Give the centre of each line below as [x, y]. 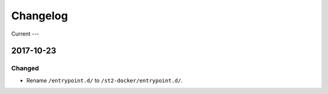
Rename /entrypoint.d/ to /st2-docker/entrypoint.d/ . [104, 80]
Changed [25, 68]
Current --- [25, 34]
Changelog [39, 16]
